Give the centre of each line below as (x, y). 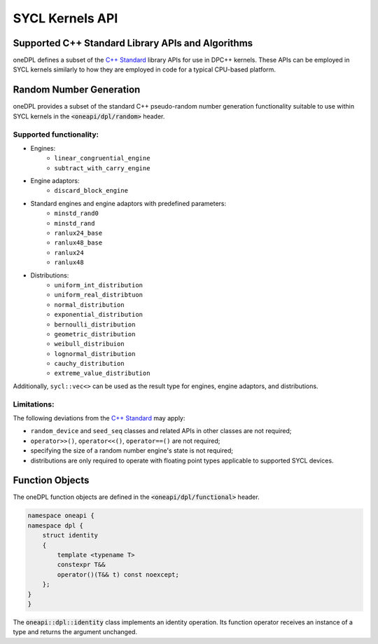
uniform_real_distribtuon (99, 295)
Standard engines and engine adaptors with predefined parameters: (128, 203)
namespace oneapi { (61, 516)
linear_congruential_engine (102, 158)
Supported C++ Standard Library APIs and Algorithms (133, 43)
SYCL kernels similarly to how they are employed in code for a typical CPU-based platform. (145, 69)
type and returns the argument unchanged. (75, 632)
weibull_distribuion (90, 344)
